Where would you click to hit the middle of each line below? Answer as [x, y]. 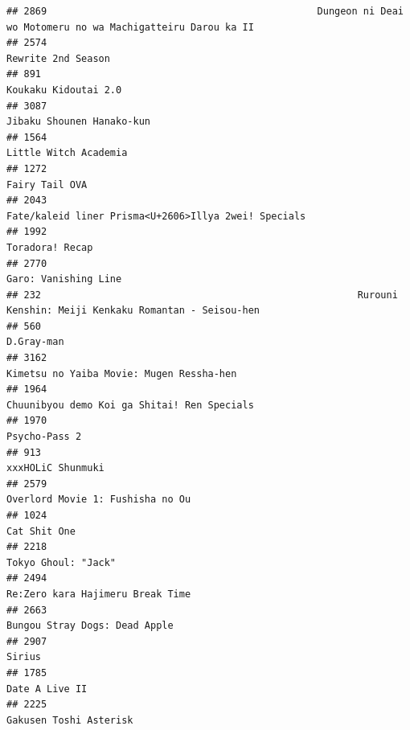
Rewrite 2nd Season [58, 58]
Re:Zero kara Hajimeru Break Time [99, 594]
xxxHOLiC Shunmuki [55, 468]
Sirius [24, 657]
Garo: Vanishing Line [64, 279]
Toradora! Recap [50, 247]
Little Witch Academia [67, 153]
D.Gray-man [35, 342]
